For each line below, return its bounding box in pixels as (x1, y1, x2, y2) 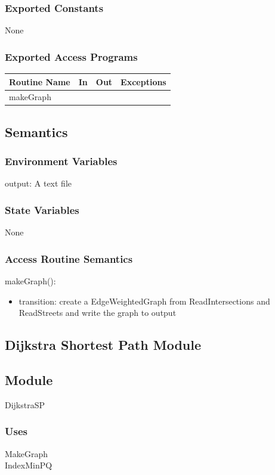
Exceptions (120, 75, 166, 88)
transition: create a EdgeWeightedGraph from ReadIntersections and (18, 294, 270, 307)
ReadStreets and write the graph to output (18, 306, 177, 319)
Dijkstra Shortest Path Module (5, 336, 201, 354)
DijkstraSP (5, 398, 45, 411)
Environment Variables (5, 154, 118, 169)
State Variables (5, 202, 79, 217)
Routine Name (9, 75, 70, 88)
